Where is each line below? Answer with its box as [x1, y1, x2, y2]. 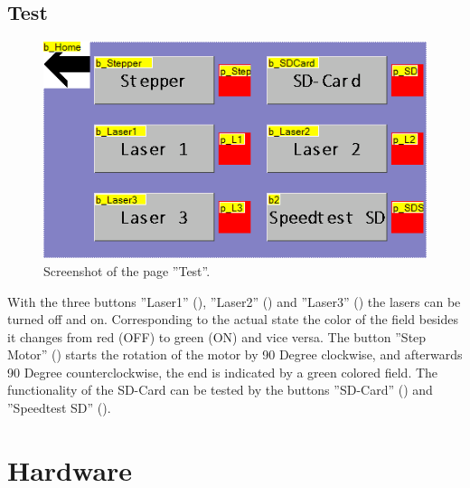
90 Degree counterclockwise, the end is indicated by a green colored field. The [7, 362, 438, 381]
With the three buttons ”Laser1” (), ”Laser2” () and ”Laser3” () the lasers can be [7, 292, 461, 311]
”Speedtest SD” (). [7, 398, 111, 417]
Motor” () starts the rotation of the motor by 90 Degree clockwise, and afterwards [7, 345, 463, 364]
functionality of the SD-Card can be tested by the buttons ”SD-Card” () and [7, 380, 433, 399]
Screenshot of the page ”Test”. [43, 261, 211, 280]
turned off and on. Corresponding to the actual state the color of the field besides [7, 310, 459, 329]
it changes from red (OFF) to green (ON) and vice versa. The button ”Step [7, 327, 427, 346]
